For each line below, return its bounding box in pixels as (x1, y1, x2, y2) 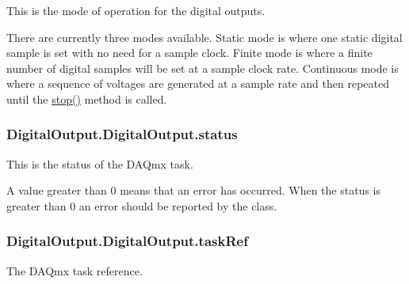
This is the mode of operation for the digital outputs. (6, 2, 266, 18)
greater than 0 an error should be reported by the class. (6, 197, 277, 214)
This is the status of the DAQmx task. (6, 155, 193, 172)
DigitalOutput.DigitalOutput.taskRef (6, 231, 248, 251)
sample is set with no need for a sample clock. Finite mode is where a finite (6, 44, 373, 61)
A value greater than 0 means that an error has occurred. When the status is (6, 182, 380, 199)
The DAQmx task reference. (6, 262, 143, 278)
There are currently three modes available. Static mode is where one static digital (6, 28, 403, 45)
